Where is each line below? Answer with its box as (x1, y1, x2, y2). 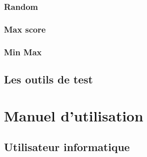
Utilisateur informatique (4, 139, 130, 155)
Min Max (4, 45, 42, 58)
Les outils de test (4, 71, 93, 86)
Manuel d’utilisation (4, 105, 144, 125)
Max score (4, 23, 46, 35)
